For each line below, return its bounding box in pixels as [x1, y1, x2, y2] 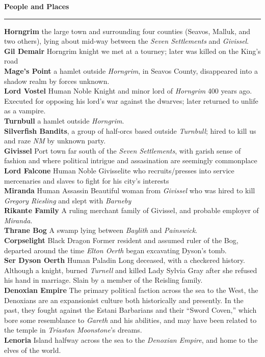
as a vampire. [4, 105, 46, 116]
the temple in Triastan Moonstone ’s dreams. [4, 324, 142, 335]
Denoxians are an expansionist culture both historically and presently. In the [4, 294, 244, 305]
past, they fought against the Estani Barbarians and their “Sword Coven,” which [4, 305, 257, 315]
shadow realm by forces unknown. [4, 75, 110, 86]
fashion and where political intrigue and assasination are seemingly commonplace [4, 155, 257, 166]
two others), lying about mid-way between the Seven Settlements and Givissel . [4, 36, 249, 46]
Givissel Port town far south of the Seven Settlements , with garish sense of [4, 145, 241, 156]
